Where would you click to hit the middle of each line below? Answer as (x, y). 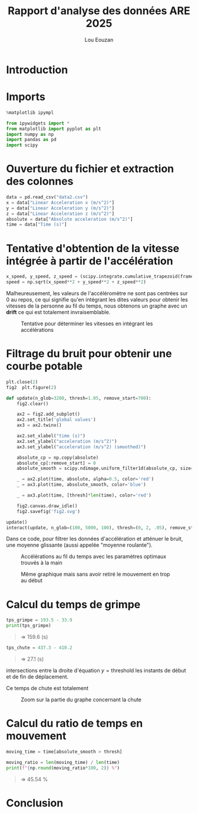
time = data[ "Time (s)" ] (37, 225)
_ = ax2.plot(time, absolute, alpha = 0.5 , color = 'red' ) (85, 479)
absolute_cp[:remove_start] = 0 (56, 463)
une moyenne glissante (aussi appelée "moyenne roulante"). (80, 545)
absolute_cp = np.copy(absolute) (58, 458)
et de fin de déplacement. (37, 677)
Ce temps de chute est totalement (47, 688)
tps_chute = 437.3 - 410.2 (39, 648)
